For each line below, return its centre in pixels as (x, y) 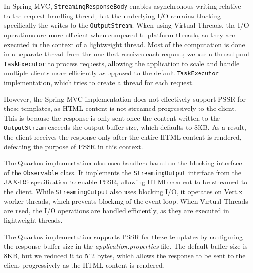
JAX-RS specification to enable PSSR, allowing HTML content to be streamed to (126, 182)
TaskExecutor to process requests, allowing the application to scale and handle (122, 63)
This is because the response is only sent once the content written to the (112, 118)
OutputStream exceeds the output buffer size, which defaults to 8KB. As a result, (125, 127)
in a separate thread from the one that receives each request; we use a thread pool (126, 54)
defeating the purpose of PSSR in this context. (73, 146)
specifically (20, 25)
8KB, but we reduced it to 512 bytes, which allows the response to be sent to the (125, 255)
